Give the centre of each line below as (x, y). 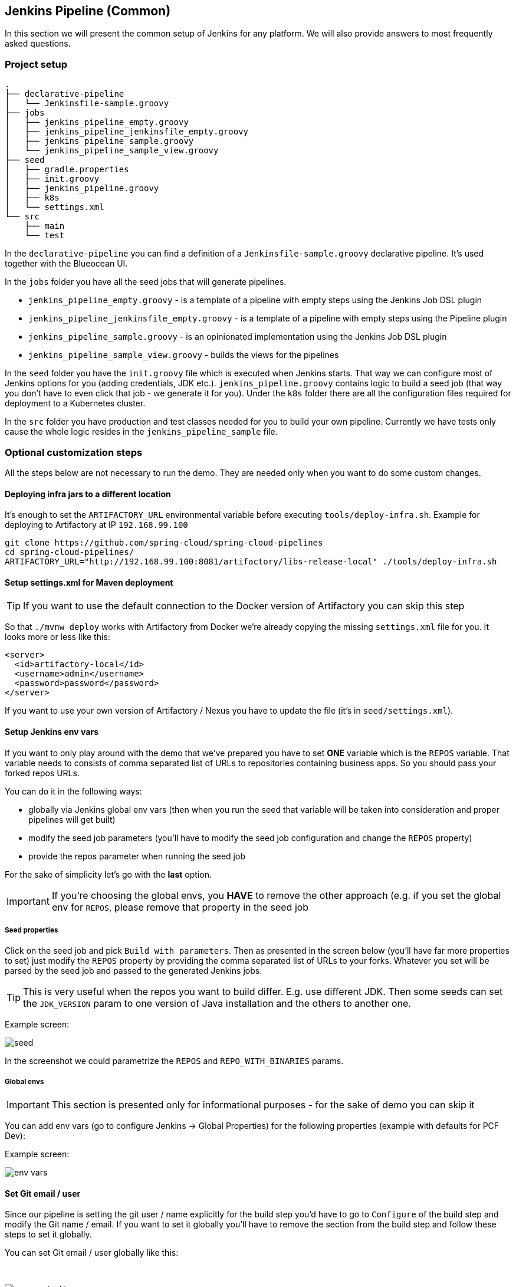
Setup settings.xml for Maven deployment (89, 582)
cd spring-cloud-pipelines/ (70, 552)
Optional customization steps (74, 452)
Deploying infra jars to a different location (88, 494)
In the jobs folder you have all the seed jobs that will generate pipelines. (146, 282)
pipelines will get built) (72, 819)
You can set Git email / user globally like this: (92, 1253)
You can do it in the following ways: (73, 791)
